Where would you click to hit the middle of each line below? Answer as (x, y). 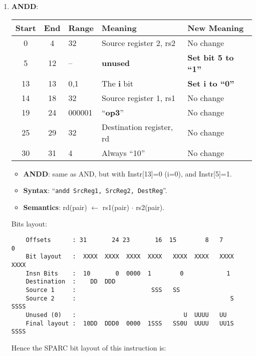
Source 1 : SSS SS (103, 290)
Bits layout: (29, 224)
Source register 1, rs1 (139, 97)
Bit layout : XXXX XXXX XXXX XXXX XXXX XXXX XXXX (130, 257)
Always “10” (123, 152)
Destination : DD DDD (71, 282)
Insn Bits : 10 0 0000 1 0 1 (128, 273)
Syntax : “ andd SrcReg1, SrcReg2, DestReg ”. (95, 190)
